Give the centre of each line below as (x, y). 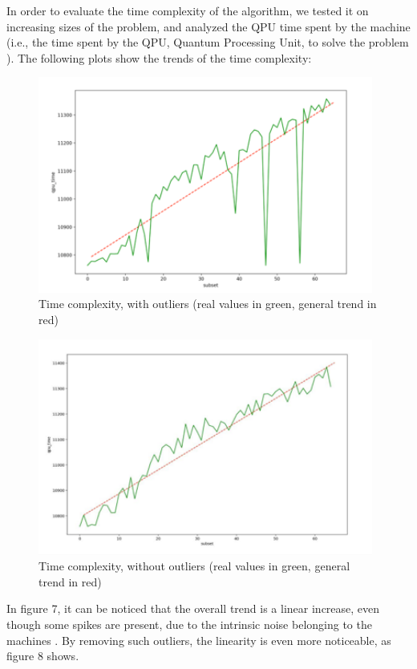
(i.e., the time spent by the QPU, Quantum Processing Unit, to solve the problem (208, 42)
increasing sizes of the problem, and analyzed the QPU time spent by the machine (208, 26)
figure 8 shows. (43, 656)
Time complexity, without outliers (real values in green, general (194, 566)
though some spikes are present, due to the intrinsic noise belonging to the (189, 624)
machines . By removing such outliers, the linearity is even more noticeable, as (199, 640)
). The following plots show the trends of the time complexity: (159, 57)
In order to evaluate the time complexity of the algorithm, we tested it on (188, 10)
